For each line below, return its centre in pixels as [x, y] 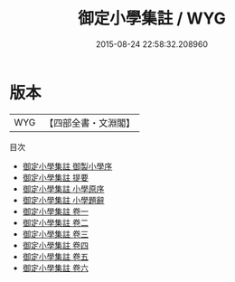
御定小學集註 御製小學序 [67, 166]
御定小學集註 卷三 [55, 234]
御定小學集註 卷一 [55, 211]
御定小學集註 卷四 [55, 245]
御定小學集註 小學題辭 [63, 200]
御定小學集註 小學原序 [63, 188]
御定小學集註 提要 [55, 177]
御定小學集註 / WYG [152, 19]
